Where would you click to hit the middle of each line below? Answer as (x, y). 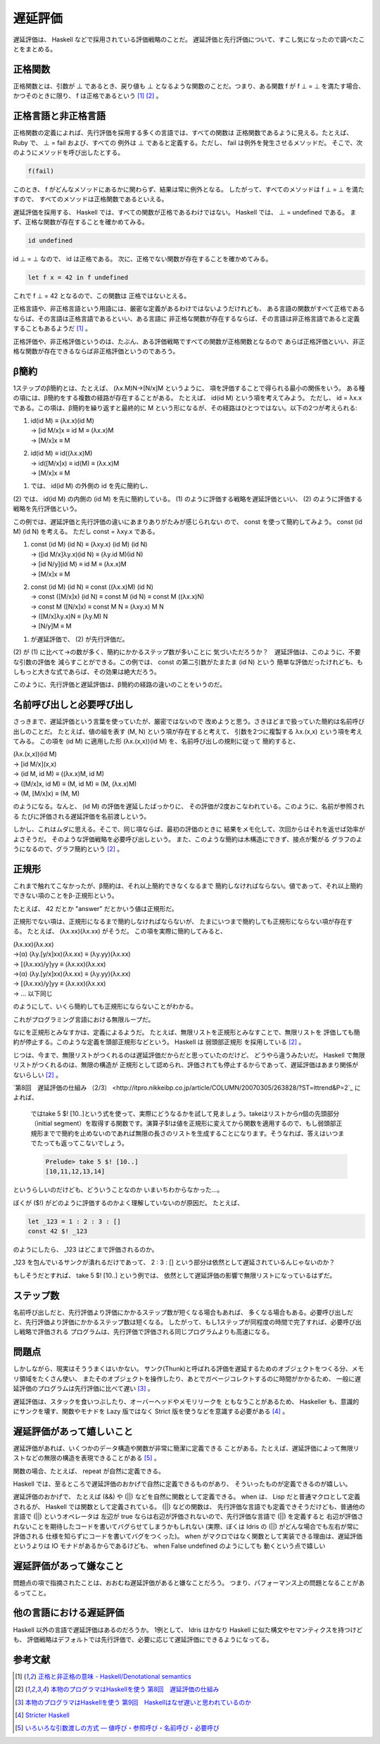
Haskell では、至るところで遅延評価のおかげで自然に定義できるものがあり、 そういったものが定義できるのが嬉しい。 (182, 1484)
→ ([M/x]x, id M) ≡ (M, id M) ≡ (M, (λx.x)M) (75, 784)
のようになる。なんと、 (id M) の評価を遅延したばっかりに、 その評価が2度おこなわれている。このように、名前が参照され (189, 806)
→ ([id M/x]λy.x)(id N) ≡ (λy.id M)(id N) (87, 554)
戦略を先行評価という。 (47, 509)
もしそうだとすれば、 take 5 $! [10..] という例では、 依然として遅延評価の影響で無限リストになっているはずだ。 (175, 1275)
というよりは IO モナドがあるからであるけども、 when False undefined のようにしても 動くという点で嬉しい (169, 1546)
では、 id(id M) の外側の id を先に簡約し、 (91, 486)
